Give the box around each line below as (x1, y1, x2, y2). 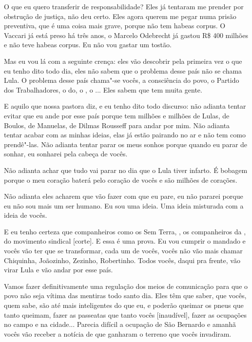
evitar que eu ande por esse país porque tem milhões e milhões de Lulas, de (4, 110, 230, 120)
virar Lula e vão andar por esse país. (4, 265, 113, 275)
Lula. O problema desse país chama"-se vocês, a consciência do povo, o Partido (4, 75, 239, 85)
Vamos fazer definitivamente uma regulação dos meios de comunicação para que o (4, 281, 248, 291)
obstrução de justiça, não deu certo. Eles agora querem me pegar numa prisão (4, 11, 236, 21)
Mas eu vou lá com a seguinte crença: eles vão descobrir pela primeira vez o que (4, 56, 242, 66)
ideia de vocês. (4, 210, 47, 220)
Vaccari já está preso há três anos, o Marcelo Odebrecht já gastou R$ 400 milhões (4, 30, 248, 40)
